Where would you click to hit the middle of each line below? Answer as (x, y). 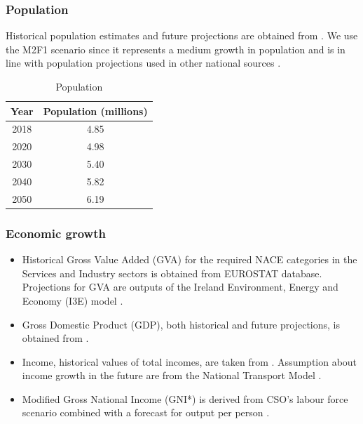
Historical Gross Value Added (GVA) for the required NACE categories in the (190, 259)
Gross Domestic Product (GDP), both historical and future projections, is (181, 324)
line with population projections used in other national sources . (143, 63)
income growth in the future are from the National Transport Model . (172, 375)
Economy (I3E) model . (73, 300)
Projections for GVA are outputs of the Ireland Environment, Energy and (180, 287)
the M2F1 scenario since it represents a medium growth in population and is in (176, 49)
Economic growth (56, 233)
